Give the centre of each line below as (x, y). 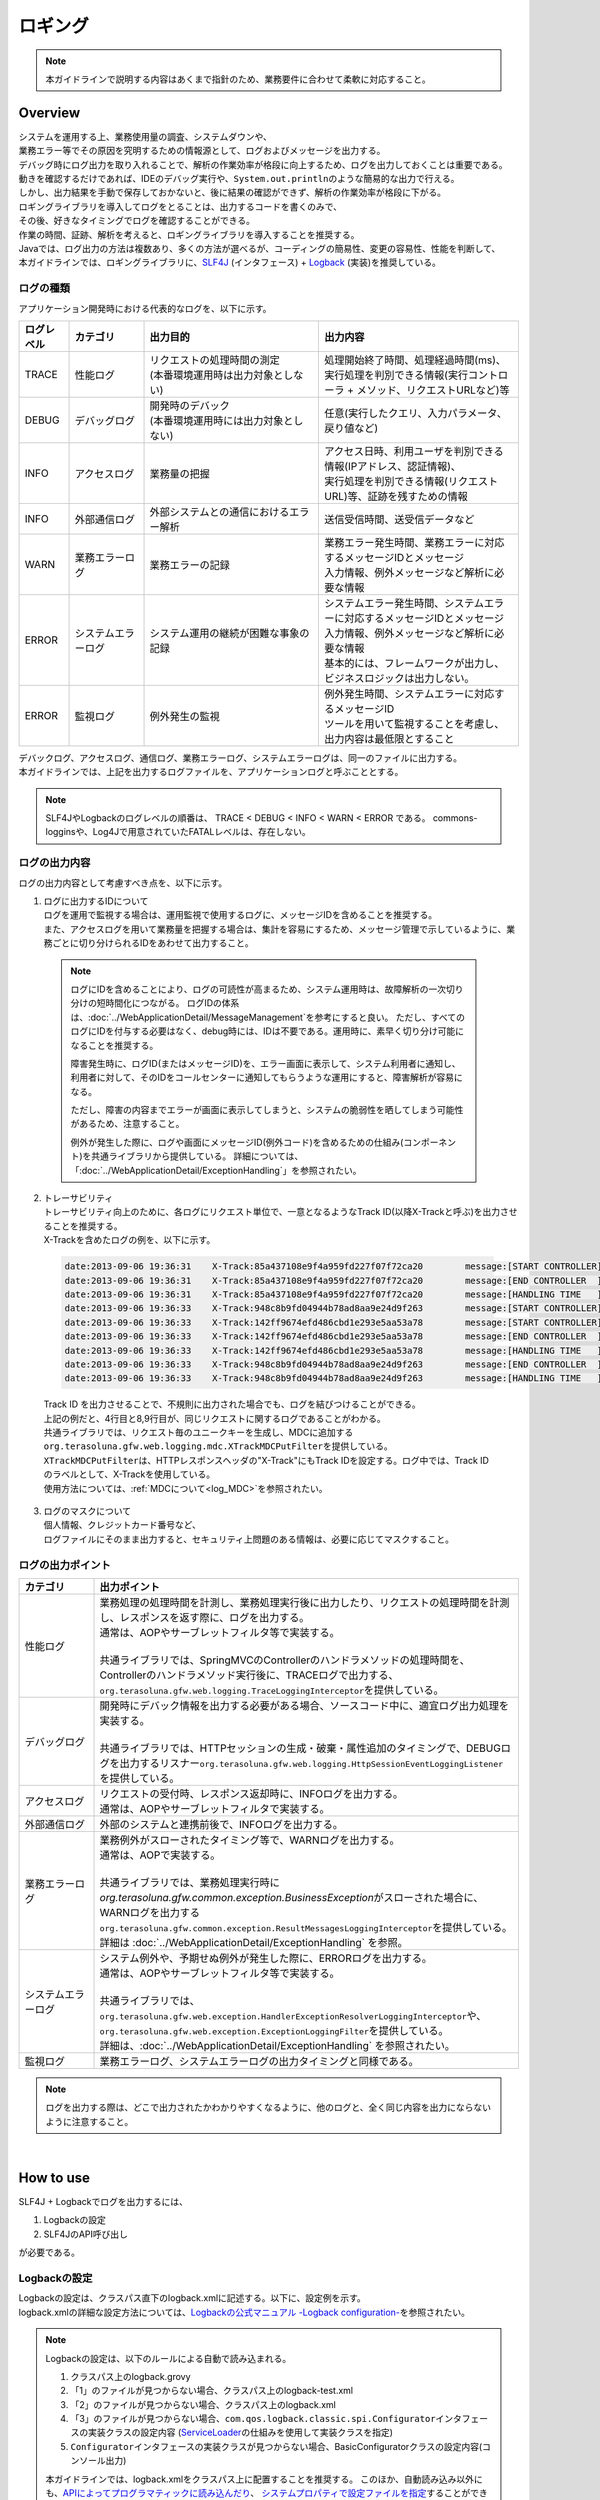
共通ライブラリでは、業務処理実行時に (189, 1882)
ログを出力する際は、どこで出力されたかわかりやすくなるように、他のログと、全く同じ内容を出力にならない (268, 2107)
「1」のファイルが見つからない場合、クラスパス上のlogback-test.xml (212, 2391)
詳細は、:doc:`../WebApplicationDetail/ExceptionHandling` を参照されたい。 (277, 2045)
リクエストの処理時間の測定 (214, 360)
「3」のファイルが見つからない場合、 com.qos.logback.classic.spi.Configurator (253, 2419)
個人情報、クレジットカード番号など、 (122, 1525)
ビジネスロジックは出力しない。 (399, 678)
